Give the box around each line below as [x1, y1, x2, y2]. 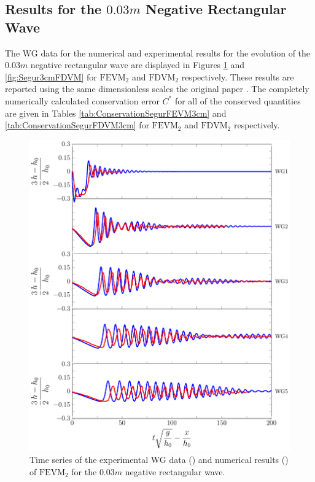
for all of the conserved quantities [174, 94, 301, 107]
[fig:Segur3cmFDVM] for [5, 70, 97, 83]
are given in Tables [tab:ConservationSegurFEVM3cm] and [5, 106, 227, 119]
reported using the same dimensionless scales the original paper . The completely [5, 82, 309, 95]
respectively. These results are [181, 70, 294, 83]
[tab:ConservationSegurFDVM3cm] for [5, 119, 150, 131]
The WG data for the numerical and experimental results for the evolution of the [5, 46, 311, 59]
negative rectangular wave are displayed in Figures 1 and [30, 58, 245, 71]
